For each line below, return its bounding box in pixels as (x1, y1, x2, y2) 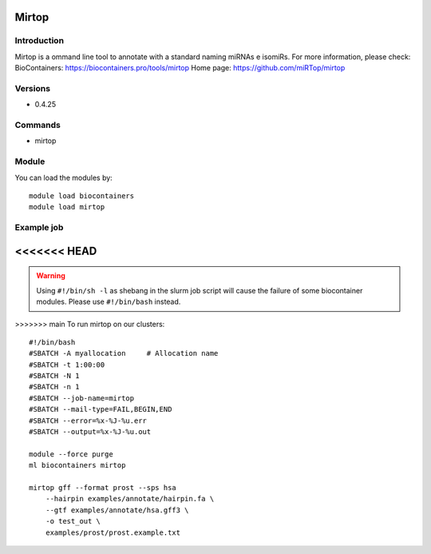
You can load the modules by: (14, 173, 113, 182)
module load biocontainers (29, 191, 135, 200)
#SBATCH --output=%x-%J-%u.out (29, 428, 152, 436)
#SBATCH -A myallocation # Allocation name (29, 349, 219, 358)
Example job (14, 222, 64, 233)
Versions (14, 82, 51, 94)
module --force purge (29, 449, 113, 459)
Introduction (14, 35, 64, 46)
